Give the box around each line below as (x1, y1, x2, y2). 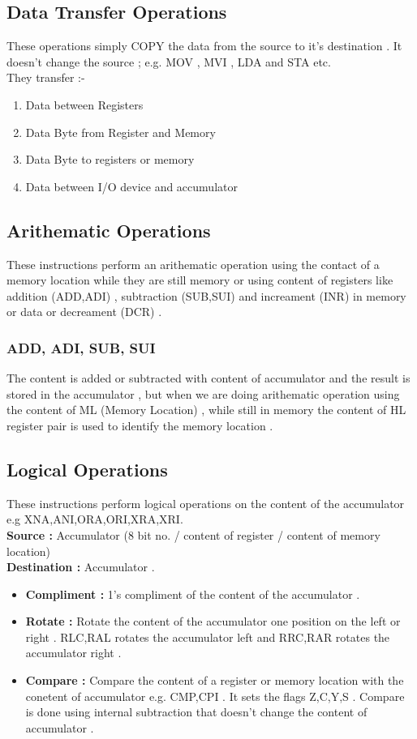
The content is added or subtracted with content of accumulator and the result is (6, 369, 411, 387)
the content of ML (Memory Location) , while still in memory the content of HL (6, 401, 406, 418)
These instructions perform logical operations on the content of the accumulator (6, 494, 405, 511)
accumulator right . (25, 644, 122, 661)
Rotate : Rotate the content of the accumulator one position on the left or (25, 613, 401, 630)
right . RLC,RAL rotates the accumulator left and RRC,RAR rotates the (25, 628, 390, 645)
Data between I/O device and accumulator (25, 177, 238, 194)
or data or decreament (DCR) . (6, 303, 162, 320)
